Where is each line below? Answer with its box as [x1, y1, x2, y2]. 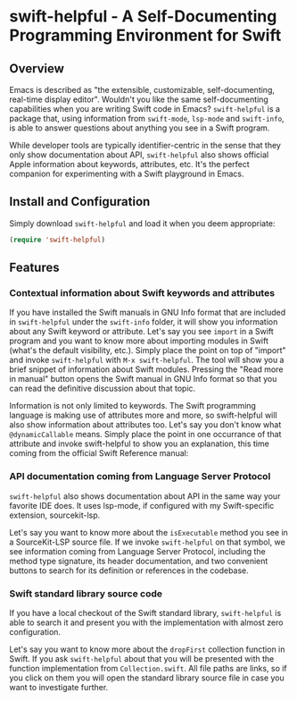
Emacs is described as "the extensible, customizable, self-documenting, [9, 85, 275, 95]
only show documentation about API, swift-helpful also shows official [9, 149, 269, 160]
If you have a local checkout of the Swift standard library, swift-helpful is [9, 607, 282, 618]
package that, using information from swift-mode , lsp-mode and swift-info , [9, 114, 285, 123]
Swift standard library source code [9, 587, 163, 600]
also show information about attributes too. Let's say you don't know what [9, 419, 282, 430]
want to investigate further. [9, 681, 109, 692]
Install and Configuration [9, 194, 151, 209]
